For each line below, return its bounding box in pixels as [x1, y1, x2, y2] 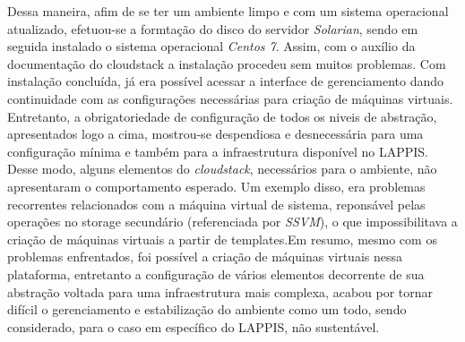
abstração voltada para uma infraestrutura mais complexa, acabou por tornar [7, 282, 434, 301]
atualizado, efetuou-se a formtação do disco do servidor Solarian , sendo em [7, 19, 418, 38]
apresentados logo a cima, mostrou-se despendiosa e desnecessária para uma [7, 124, 424, 143]
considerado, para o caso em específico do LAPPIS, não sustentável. [7, 317, 380, 336]
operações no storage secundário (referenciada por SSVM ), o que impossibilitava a [7, 212, 458, 231]
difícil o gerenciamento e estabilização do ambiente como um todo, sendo [7, 300, 407, 319]
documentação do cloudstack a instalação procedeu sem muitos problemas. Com [7, 54, 446, 73]
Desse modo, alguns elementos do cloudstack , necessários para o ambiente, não [7, 159, 437, 178]
